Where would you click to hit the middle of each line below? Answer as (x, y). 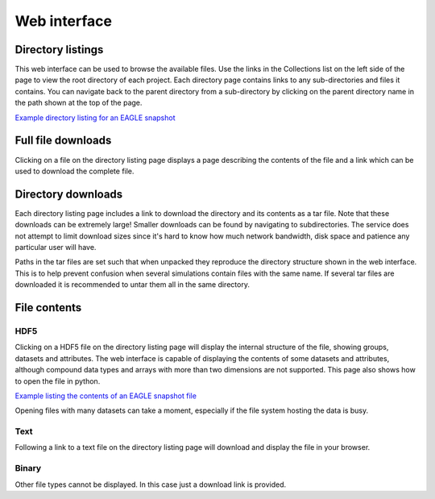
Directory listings (59, 50)
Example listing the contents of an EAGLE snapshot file (106, 396)
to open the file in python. (58, 381)
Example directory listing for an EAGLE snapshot (95, 118)
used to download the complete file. (75, 171)
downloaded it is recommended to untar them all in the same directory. (132, 285)
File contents (48, 308)
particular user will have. (56, 247)
